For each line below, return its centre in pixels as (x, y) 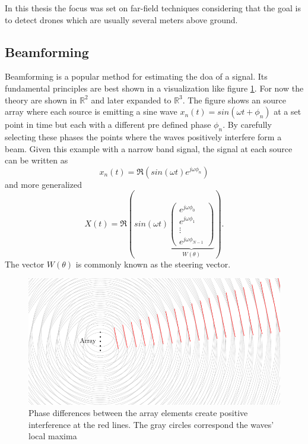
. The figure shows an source (234, 100)
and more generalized (43, 184)
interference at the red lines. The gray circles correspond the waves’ (151, 424)
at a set (288, 111)
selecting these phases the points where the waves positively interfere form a (143, 136)
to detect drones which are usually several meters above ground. (121, 19)
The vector (25, 264)
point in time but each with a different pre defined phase (108, 125)
